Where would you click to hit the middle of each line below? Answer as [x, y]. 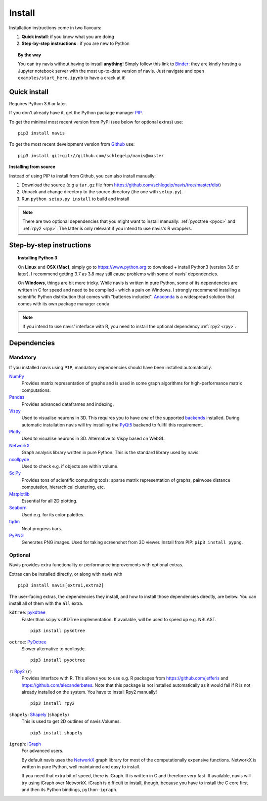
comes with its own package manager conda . [64, 303]
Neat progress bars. [42, 528]
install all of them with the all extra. [46, 603]
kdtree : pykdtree [27, 612]
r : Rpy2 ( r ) [21, 671]
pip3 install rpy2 [53, 703]
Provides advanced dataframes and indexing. [68, 404]
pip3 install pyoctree [58, 660]
